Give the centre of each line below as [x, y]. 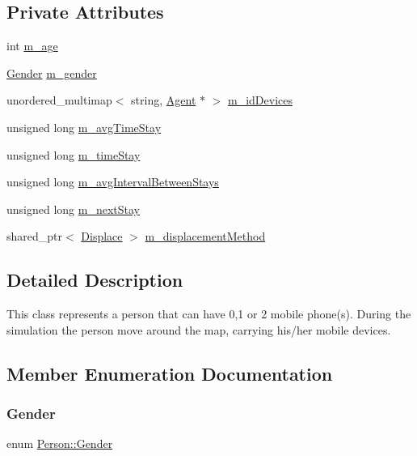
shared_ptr [35, 236]
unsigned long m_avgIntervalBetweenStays [113, 182]
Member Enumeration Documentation [170, 373]
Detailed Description [95, 280]
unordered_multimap [59, 100]
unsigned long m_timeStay [74, 154]
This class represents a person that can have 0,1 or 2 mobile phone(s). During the [209, 314]
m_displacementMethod [205, 236]
